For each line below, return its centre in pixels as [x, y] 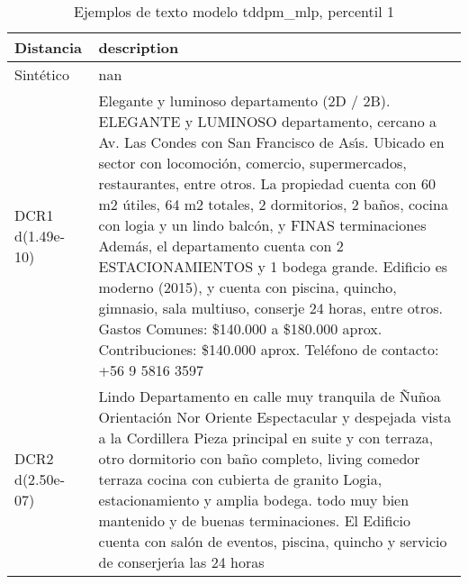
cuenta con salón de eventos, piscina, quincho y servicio [273, 541]
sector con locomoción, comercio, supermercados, [252, 163]
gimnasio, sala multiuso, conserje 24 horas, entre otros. [270, 308]
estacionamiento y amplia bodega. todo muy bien [254, 500]
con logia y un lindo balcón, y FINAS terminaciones [262, 225]
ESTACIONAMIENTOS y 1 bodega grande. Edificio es [273, 266]
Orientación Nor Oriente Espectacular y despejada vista [275, 417]
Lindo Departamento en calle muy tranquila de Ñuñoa [270, 396]
